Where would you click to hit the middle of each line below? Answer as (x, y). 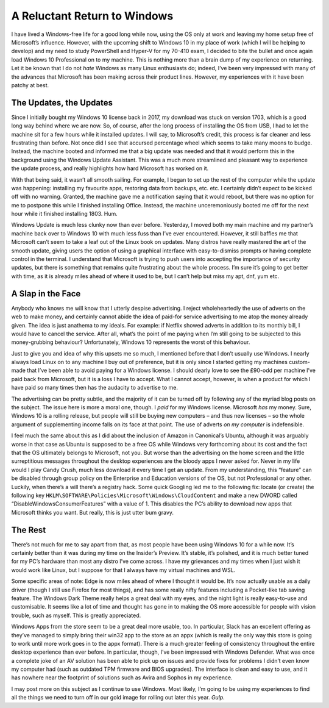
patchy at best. (30, 85)
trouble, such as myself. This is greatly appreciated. (76, 615)
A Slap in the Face (46, 294)
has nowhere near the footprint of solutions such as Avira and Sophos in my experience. (122, 678)
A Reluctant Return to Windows (92, 16)
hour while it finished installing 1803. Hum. (65, 214)
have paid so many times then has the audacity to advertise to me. (95, 388)
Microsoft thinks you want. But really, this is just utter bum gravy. (92, 512)
